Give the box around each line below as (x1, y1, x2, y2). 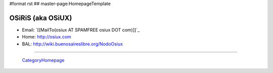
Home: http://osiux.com (22, 34, 72, 40)
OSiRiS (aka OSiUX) (9, 13, 72, 22)
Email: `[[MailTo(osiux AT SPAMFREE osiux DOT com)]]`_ (22, 26, 140, 32)
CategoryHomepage (22, 57, 65, 63)
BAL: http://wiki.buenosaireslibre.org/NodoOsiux (22, 40, 123, 47)
